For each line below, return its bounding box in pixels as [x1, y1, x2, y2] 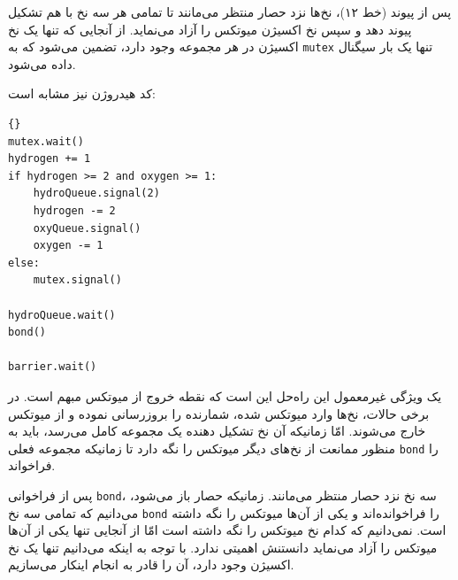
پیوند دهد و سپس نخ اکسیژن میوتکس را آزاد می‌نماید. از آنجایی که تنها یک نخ [8, 19, 412, 38]
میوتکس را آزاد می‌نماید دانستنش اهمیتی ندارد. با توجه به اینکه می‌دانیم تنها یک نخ [8, 537, 438, 556]
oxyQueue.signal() [33, 221, 141, 235]
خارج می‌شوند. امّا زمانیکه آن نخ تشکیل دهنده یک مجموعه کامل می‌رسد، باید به [8, 421, 426, 440]
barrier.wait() [8, 360, 97, 374]
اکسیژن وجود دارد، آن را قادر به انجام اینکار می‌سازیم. [8, 555, 294, 574]
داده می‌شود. [8, 54, 76, 73]
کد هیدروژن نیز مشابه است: [8, 84, 156, 103]
